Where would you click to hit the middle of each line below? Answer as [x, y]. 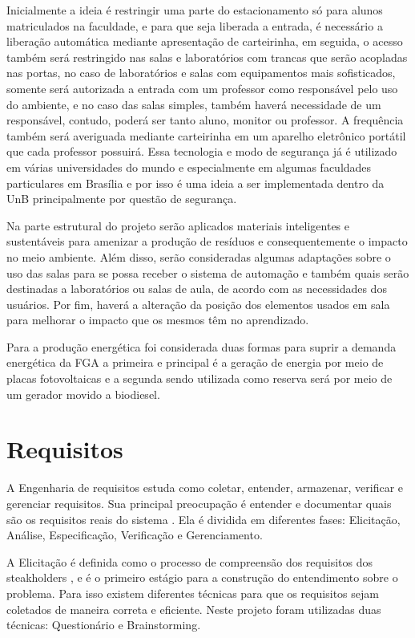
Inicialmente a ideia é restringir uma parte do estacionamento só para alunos [195, 10]
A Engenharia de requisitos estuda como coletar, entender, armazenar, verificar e [205, 488]
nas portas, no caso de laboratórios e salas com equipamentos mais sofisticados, [201, 73]
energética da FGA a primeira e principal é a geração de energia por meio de [195, 362]
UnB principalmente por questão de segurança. [122, 199]
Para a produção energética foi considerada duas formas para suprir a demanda [201, 346]
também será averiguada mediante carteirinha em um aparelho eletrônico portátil [206, 135]
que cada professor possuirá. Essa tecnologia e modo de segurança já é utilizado [202, 151]
